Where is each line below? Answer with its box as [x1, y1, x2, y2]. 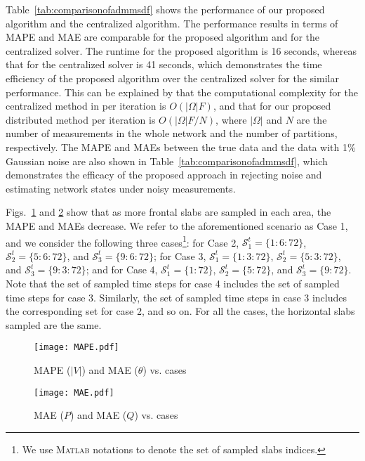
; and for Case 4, [86, 262, 158, 277]
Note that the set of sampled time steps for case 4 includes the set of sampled [6, 275, 340, 290]
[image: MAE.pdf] [34, 387, 114, 398]
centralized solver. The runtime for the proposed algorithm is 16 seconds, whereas [6, 43, 357, 58]
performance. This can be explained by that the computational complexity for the [6, 84, 358, 99]
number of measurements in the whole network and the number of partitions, [6, 126, 338, 141]
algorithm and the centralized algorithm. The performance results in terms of [6, 15, 338, 30]
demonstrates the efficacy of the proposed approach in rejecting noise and [6, 167, 322, 182]
